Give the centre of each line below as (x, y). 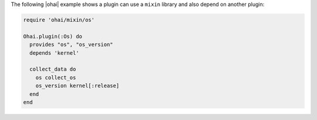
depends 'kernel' (54, 53)
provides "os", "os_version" (72, 45)
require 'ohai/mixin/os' (59, 20)
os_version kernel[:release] (77, 86)
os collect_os (56, 77)
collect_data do (53, 69)
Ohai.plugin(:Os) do (53, 36)
